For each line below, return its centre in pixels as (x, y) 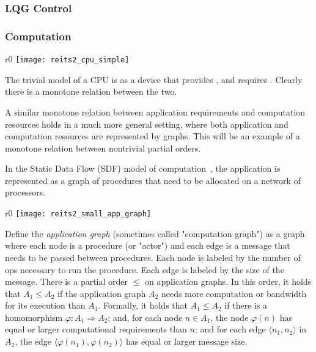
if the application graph (102, 293)
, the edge (33, 341)
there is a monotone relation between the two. (91, 91)
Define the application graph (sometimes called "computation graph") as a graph (155, 233)
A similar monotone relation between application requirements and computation (155, 112)
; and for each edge (230, 329)
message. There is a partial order (67, 281)
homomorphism (34, 317)
